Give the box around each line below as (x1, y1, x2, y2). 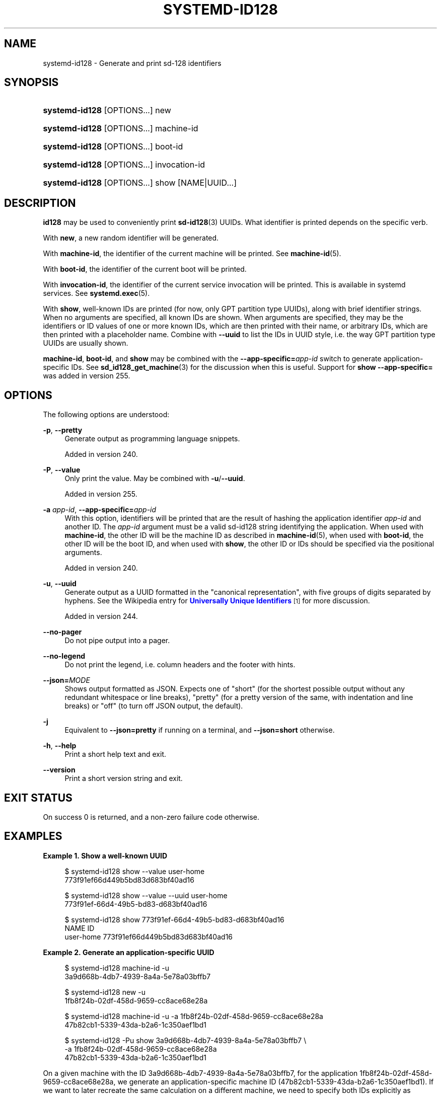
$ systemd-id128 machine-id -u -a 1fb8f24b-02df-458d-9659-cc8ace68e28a (64, 1011, 323, 1021)
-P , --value (43, 465, 81, 475)
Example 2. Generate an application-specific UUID (43, 948, 214, 957)
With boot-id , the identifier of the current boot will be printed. (43, 265, 247, 274)
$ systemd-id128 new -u (64, 987, 145, 996)
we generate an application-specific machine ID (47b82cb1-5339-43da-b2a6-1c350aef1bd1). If (117, 1077, 434, 1086)
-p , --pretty (43, 426, 83, 435)
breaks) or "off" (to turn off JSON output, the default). (64, 701, 243, 711)
